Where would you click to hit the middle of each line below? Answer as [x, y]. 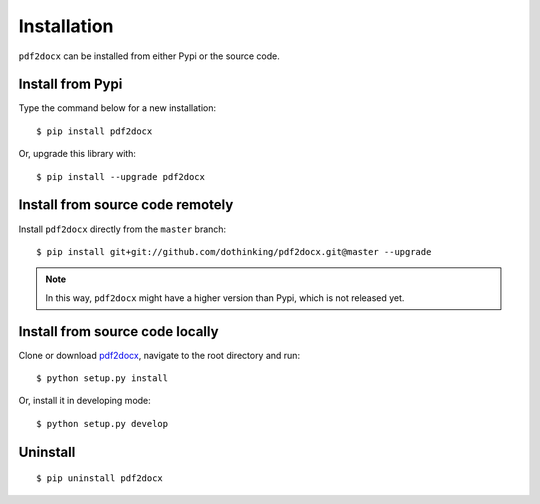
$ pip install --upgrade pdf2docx [120, 176]
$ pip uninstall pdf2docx [100, 478]
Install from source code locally [118, 331]
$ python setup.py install [102, 378]
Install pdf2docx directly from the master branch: [122, 229]
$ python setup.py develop [102, 423]
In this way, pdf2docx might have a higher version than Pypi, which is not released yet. [225, 297]
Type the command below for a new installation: [117, 108]
